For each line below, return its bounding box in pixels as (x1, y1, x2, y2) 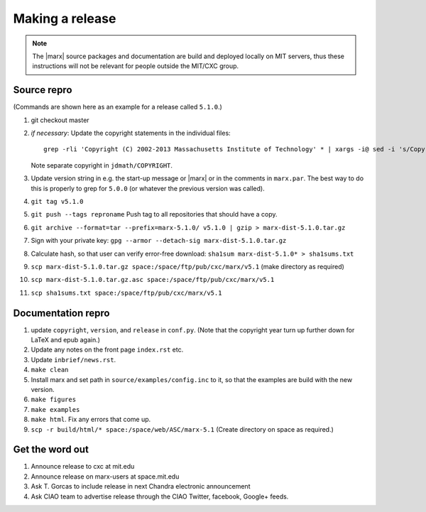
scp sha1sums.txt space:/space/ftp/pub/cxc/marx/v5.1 (31, 288, 222, 297)
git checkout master (31, 116, 89, 124)
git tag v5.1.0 (31, 197, 84, 205)
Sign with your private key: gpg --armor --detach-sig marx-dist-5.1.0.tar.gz (31, 236, 287, 245)
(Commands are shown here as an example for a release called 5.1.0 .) (13, 103, 223, 111)
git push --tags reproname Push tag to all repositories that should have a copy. (31, 210, 278, 219)
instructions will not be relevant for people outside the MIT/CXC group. (32, 62, 239, 70)
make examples (31, 405, 80, 413)
